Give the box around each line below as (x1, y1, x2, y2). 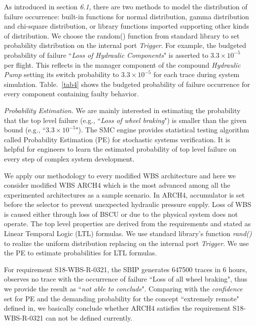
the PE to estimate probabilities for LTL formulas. (4, 247, 157, 258)
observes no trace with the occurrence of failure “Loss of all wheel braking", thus (4, 274, 248, 284)
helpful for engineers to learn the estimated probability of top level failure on (4, 144, 236, 154)
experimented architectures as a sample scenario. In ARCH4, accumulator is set (4, 189, 245, 200)
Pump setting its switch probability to (4, 69, 119, 80)
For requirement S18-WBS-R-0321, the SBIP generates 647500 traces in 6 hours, (4, 264, 247, 274)
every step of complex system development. (4, 153, 135, 163)
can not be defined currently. (45, 312, 133, 323)
